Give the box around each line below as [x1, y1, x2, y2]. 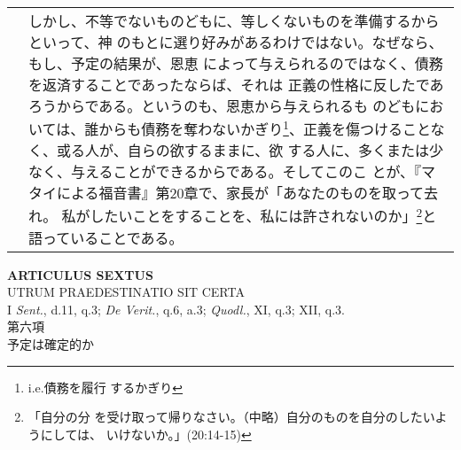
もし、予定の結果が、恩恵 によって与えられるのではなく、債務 [28, 53, 443, 74]
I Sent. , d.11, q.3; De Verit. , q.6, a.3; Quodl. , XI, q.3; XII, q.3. [7, 299, 345, 318]
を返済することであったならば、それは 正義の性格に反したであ [28, 74, 444, 95]
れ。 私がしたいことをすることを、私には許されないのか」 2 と [28, 203, 437, 227]
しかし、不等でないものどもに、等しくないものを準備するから [28, 11, 440, 31]
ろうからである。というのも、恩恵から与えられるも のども [28, 96, 416, 116]
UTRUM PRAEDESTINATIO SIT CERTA [7, 283, 245, 301]
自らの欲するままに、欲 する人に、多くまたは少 [127, 140, 444, 161]
